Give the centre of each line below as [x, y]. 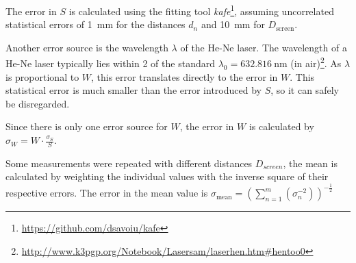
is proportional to [42, 76]
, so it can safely [305, 90]
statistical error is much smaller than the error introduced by [133, 90]
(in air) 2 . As [316, 62]
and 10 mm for [233, 24]
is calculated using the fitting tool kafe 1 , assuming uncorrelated [201, 10]
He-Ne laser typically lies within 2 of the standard [110, 63]
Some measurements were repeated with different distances [129, 163]
